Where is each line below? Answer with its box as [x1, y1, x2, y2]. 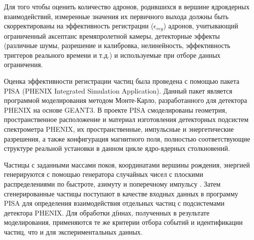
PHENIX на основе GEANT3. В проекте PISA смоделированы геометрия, [4, 104, 227, 115]
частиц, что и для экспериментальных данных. [4, 226, 143, 237]
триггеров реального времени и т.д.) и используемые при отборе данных [4, 49, 221, 60]
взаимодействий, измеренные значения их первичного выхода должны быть [4, 11, 229, 21]
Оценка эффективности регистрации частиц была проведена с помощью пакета [4, 76, 239, 86]
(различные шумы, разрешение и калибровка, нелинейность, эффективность [4, 40, 231, 50]
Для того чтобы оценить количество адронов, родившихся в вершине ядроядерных [4, 1, 250, 11]
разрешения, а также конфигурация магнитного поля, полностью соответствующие [4, 133, 250, 144]
